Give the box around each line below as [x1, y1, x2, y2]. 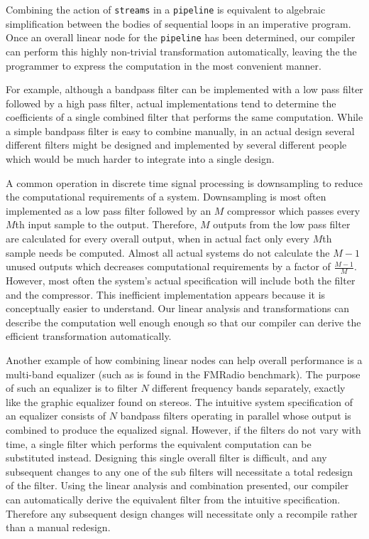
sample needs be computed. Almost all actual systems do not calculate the [6, 245, 330, 260]
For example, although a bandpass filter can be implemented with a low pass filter [6, 82, 363, 97]
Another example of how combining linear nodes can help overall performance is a [6, 353, 363, 368]
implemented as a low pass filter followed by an [6, 203, 211, 218]
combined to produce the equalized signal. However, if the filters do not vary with [6, 422, 361, 437]
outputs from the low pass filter [213, 217, 351, 232]
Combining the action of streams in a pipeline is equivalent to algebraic [6, 2, 326, 16]
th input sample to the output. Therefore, [15, 217, 197, 232]
